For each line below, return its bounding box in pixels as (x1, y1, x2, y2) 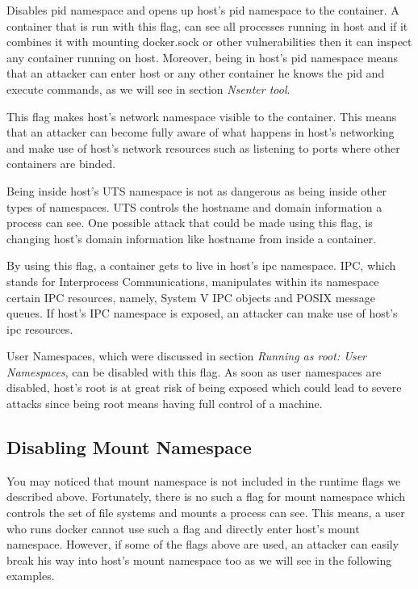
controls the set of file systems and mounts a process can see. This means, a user (6, 504, 405, 521)
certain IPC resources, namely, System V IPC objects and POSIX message (6, 288, 375, 305)
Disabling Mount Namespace (6, 435, 252, 460)
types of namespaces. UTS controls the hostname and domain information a (6, 198, 382, 215)
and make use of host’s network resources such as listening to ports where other (6, 139, 400, 156)
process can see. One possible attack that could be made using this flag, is (6, 214, 373, 231)
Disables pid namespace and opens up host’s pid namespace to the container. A (6, 2, 399, 18)
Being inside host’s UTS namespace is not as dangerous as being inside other (6, 182, 387, 199)
